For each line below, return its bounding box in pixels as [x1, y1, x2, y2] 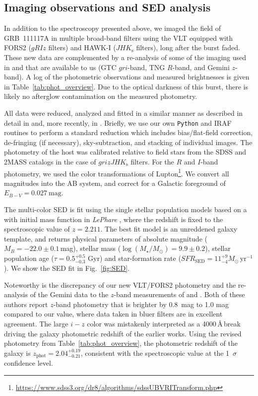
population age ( [4, 253, 54, 263]
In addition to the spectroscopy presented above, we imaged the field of [4, 23, 221, 33]
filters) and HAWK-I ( [48, 42, 116, 53]
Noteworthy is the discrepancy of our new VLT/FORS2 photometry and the [4, 279, 236, 290]
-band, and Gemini [172, 62, 230, 72]
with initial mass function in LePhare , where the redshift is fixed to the [4, 214, 223, 224]
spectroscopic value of [4, 224, 70, 234]
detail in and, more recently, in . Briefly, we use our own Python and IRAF [4, 117, 232, 128]
